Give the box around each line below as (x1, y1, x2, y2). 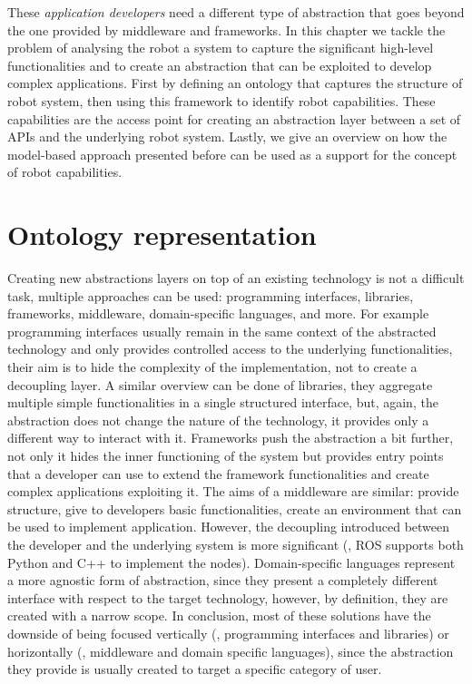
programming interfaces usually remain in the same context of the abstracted (7, 321, 437, 340)
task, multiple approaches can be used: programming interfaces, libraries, (7, 286, 414, 305)
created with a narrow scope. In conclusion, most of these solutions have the (7, 606, 431, 625)
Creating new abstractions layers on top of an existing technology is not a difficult (7, 269, 465, 288)
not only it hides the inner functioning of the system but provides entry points (7, 446, 444, 464)
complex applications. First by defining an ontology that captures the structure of (7, 73, 463, 93)
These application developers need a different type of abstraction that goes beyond (7, 3, 465, 21)
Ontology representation (7, 216, 317, 253)
